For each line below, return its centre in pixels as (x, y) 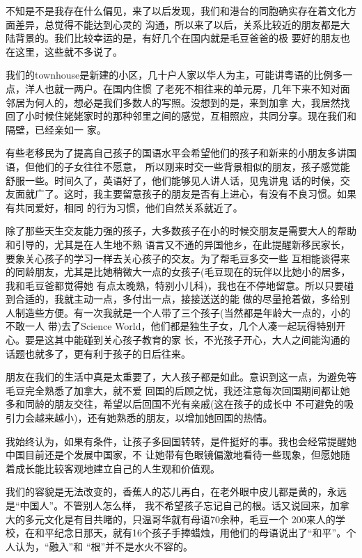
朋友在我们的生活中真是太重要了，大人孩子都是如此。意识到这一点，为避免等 (181, 377)
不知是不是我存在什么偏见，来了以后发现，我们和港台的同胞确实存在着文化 (176, 10)
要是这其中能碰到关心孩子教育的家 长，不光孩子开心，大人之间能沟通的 (187, 340)
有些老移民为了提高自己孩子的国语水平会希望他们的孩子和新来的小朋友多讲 (176, 153)
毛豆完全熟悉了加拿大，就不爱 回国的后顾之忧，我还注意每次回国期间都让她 (178, 390)
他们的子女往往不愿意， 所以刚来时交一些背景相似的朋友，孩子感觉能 (192, 166)
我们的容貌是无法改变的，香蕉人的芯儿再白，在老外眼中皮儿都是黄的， (166, 492)
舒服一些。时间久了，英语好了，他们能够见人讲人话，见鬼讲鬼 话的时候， (173, 180)
